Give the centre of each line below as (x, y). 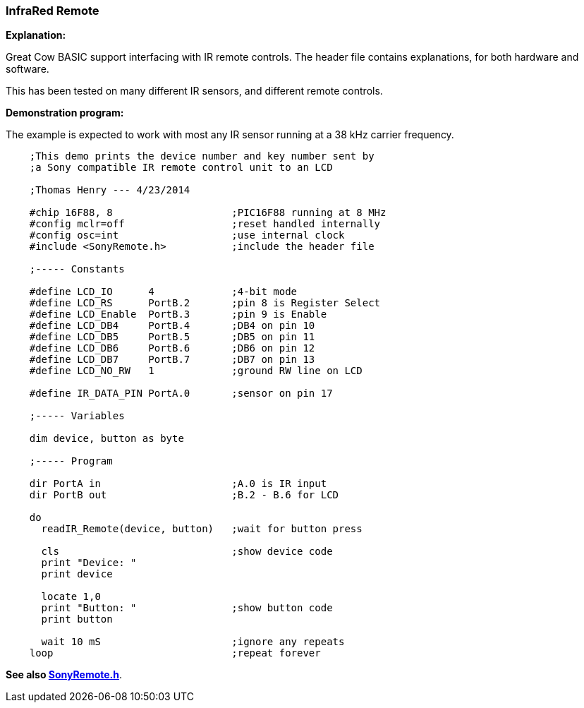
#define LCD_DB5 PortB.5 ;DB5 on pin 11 (172, 337)
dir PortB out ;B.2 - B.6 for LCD (184, 495)
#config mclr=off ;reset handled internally (205, 224)
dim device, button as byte (107, 439)
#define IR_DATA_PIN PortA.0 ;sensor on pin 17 (181, 394)
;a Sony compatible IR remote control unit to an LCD (181, 168)
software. (28, 69)
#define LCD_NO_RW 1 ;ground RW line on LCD (196, 371)
